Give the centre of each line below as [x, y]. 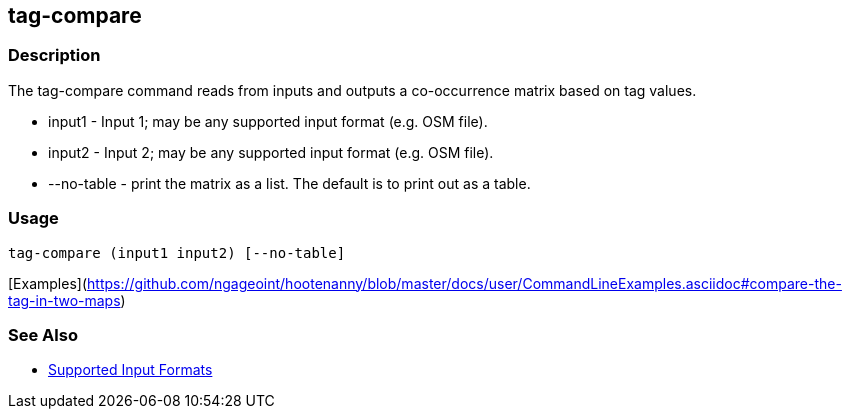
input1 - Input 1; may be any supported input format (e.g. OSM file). [268, 121]
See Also [43, 334]
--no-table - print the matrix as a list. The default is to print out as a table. [289, 183]
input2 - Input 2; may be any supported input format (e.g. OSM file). [271, 152]
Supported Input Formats [130, 370]
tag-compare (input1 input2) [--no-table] [177, 252]
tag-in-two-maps [64, 300]
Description [54, 55]
